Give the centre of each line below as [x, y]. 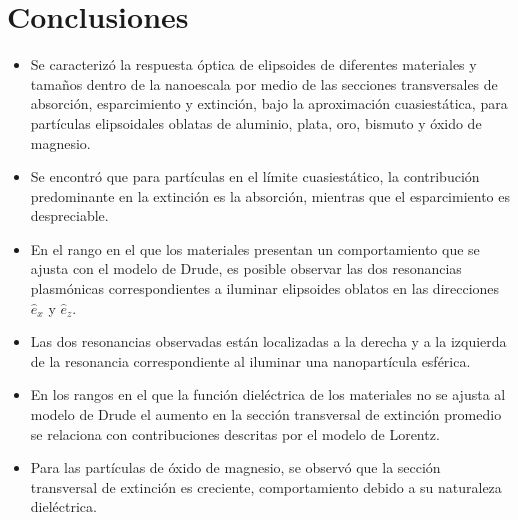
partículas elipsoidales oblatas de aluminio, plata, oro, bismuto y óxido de [256, 122]
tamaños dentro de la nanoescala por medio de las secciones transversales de [264, 83]
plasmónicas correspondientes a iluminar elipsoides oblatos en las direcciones [265, 288]
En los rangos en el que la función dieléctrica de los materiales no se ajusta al [268, 394]
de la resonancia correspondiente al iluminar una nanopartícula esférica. [250, 360]
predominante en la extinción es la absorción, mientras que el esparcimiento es [270, 195]
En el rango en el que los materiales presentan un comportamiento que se [255, 248]
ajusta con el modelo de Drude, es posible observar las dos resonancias [246, 268]
